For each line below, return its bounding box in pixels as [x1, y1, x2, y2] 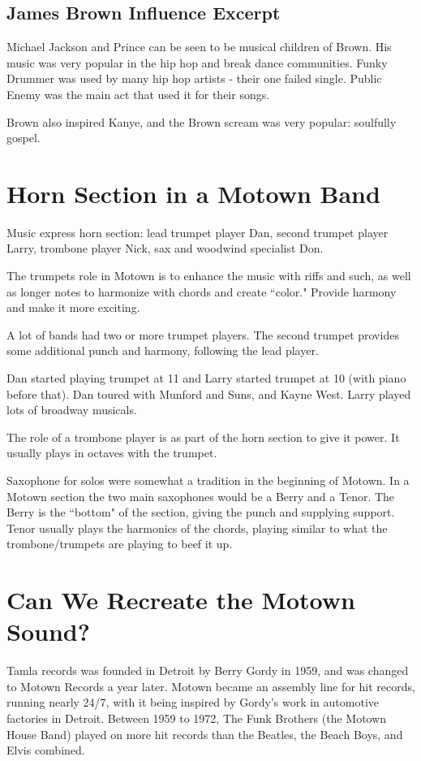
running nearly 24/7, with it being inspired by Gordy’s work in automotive [6, 694, 380, 711]
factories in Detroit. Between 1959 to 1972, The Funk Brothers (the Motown [6, 710, 387, 727]
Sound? [6, 615, 90, 648]
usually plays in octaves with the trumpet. [6, 444, 217, 461]
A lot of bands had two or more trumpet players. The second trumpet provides [6, 326, 399, 343]
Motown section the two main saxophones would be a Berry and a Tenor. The [6, 487, 395, 504]
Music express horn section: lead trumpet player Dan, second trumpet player [6, 223, 389, 240]
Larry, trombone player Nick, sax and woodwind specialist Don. [6, 240, 324, 257]
